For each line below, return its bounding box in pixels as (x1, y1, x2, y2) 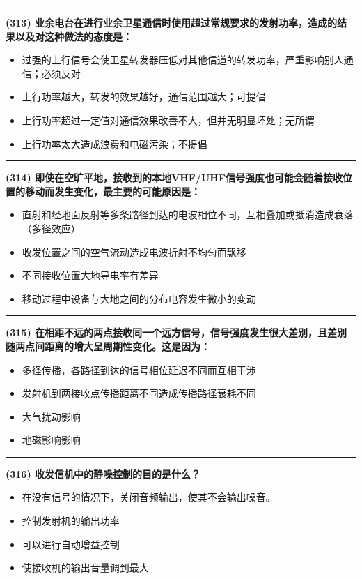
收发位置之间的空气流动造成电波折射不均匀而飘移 (22, 244, 246, 259)
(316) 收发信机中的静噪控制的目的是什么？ (6, 466, 201, 481)
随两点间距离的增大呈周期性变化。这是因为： (6, 338, 210, 353)
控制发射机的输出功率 (22, 513, 120, 528)
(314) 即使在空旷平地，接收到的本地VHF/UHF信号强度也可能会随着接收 (6, 170, 343, 185)
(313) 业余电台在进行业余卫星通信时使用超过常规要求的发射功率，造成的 (6, 15, 338, 29)
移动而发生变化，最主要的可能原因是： (24, 183, 200, 198)
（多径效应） (22, 220, 81, 235)
